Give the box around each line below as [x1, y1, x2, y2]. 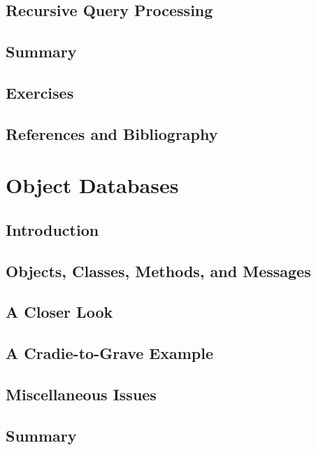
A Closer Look [6, 301, 113, 323]
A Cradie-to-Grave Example [6, 342, 214, 364]
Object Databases [6, 171, 179, 199]
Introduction [6, 218, 99, 240]
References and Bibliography [6, 122, 218, 144]
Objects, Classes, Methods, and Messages [6, 260, 311, 281]
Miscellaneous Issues [6, 384, 157, 405]
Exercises [6, 81, 74, 103]
